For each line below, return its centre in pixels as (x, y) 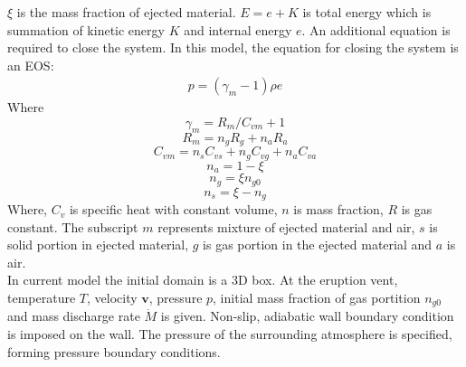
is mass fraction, (338, 209)
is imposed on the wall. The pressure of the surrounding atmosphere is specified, (230, 334)
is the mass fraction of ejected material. (126, 12)
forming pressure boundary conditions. (114, 351)
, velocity (112, 298)
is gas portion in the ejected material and (318, 245)
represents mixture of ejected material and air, (286, 226)
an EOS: (31, 65)
